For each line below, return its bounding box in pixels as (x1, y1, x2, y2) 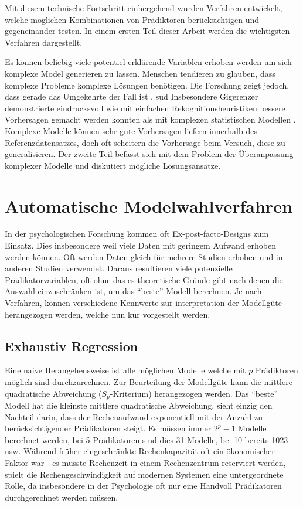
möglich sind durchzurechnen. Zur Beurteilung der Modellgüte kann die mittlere (5, 375, 292, 387)
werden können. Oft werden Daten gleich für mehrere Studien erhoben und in (5, 250, 283, 263)
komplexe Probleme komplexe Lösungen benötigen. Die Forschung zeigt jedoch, (5, 79, 290, 91)
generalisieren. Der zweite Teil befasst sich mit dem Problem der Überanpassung (5, 148, 294, 160)
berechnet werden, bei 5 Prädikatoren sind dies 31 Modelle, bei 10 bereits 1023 (5, 433, 288, 445)
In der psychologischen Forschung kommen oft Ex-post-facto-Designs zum (5, 227, 269, 240)
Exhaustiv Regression (5, 336, 138, 355)
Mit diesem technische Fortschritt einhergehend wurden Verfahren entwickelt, (5, 2, 282, 13)
